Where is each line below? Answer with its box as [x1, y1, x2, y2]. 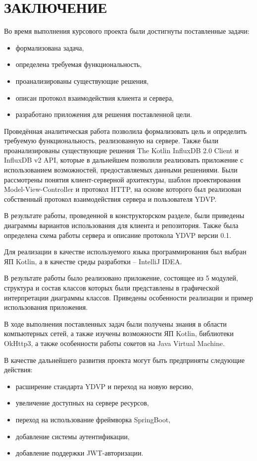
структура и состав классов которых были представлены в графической [4, 283, 219, 292]
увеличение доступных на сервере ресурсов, [15, 398, 149, 408]
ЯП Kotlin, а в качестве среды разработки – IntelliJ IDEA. [4, 256, 182, 266]
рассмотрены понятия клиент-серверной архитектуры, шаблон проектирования [4, 174, 241, 184]
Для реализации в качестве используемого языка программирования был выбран [4, 246, 247, 257]
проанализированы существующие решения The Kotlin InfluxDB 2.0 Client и [4, 145, 239, 155]
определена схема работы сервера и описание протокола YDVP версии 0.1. [4, 230, 232, 240]
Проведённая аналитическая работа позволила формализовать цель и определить [4, 125, 247, 136]
